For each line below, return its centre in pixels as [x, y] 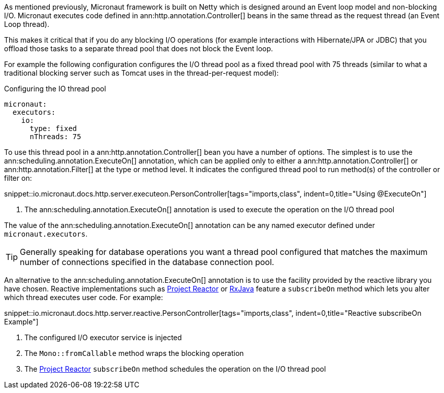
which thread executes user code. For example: [84, 297]
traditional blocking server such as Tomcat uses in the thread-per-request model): [141, 73]
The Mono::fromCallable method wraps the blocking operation [134, 353]
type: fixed [53, 128]
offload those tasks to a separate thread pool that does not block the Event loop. [139, 48]
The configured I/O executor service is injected [103, 337]
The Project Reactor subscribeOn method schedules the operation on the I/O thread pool [175, 369]
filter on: [18, 178]
